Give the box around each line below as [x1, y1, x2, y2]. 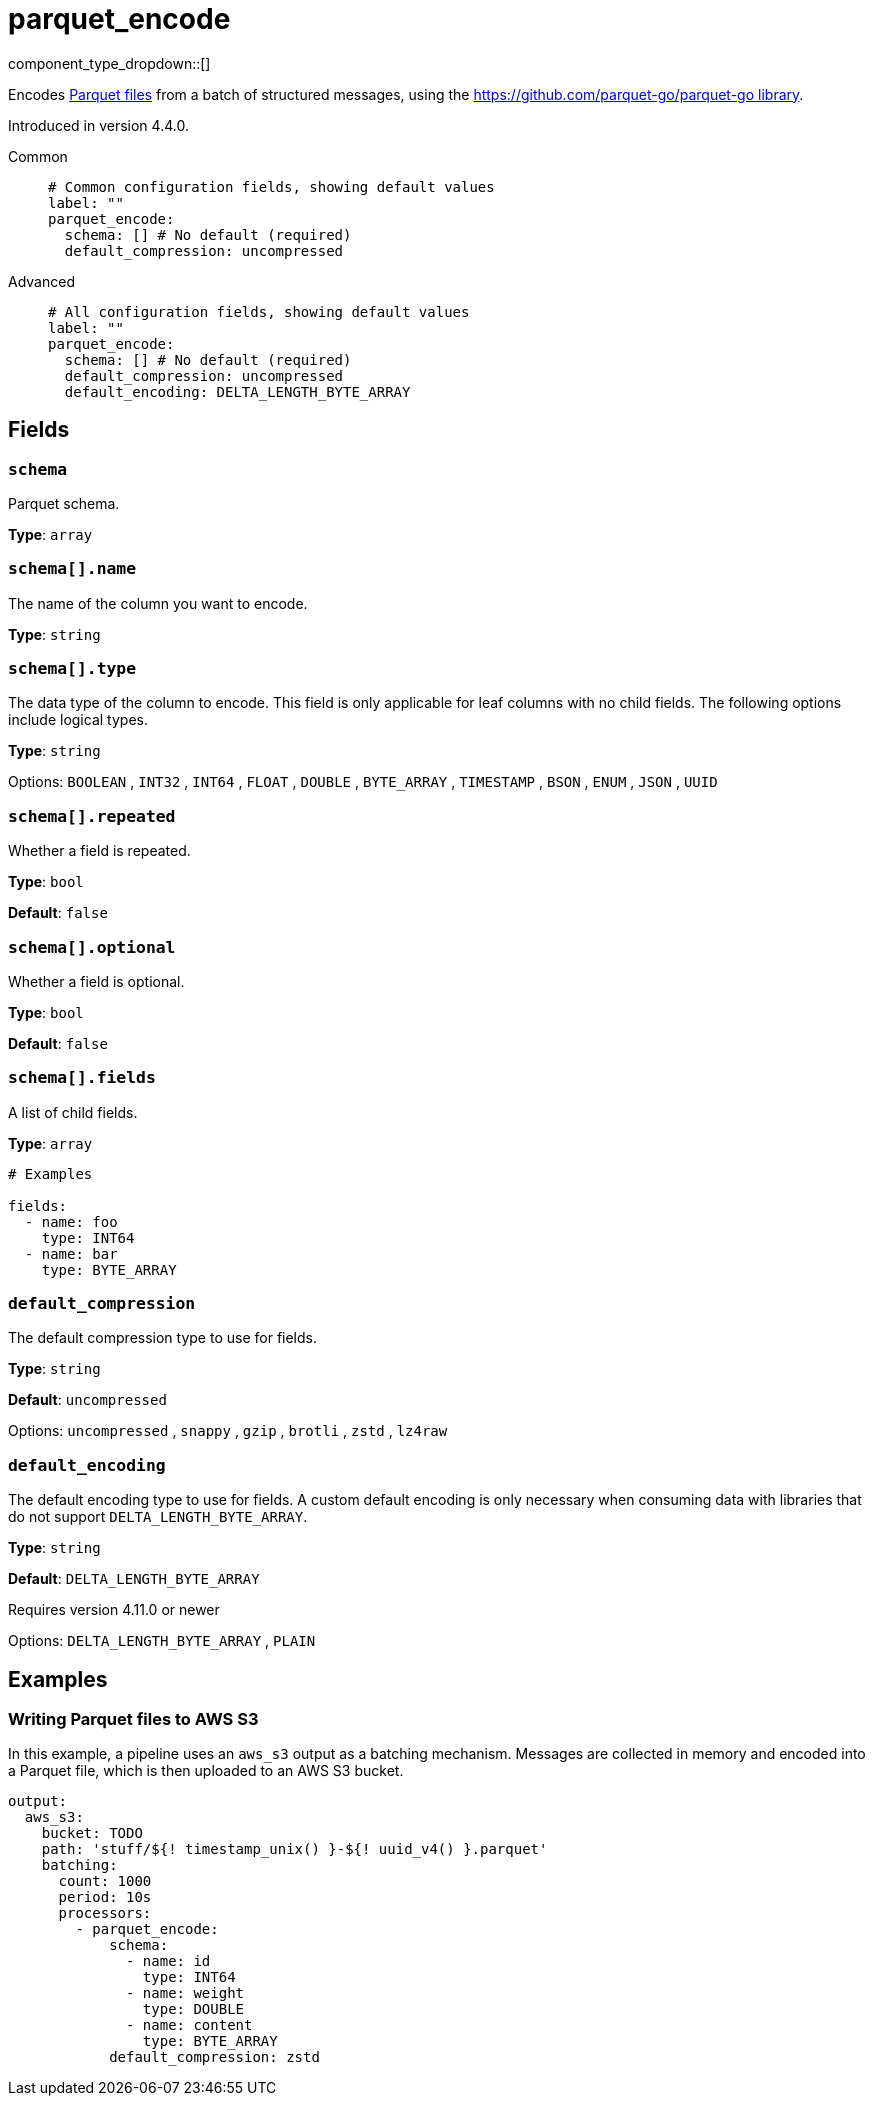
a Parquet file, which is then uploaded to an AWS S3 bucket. [8, 1762, 404, 1780]
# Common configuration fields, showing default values [48, 178, 495, 195]
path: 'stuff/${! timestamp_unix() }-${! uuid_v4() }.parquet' [41, 1841, 548, 1858]
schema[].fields [8, 1068, 156, 1088]
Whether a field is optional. [8, 972, 185, 990]
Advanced [8, 272, 75, 290]
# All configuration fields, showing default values [48, 303, 470, 320]
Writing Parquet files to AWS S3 [8, 1709, 259, 1730]
